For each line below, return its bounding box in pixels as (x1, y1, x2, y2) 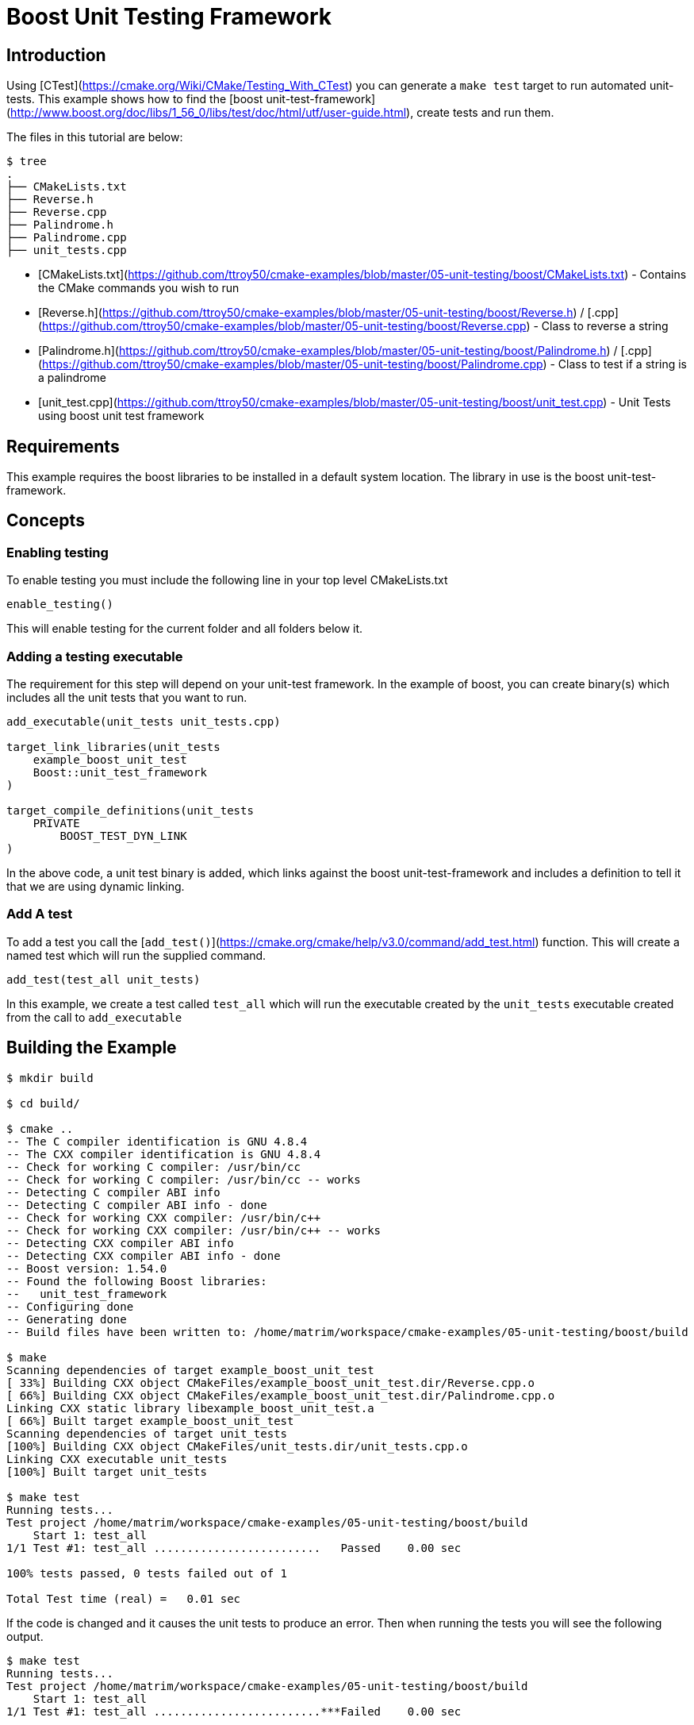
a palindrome (38, 371, 106, 385)
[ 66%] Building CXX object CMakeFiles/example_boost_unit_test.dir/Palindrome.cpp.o (6, 1388, 555, 1402)
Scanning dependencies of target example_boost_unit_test (6, 1363, 374, 1377)
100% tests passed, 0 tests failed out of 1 (6, 1566, 288, 1580)
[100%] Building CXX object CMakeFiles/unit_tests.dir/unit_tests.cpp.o (6, 1439, 468, 1453)
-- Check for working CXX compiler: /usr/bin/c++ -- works (6, 1223, 382, 1237)
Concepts (6, 510, 85, 531)
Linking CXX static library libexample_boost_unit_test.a (6, 1401, 374, 1415)
